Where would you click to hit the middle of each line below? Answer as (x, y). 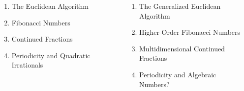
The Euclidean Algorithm (50, 6)
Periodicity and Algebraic (178, 74)
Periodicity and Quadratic (51, 55)
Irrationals (27, 65)
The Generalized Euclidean (180, 6)
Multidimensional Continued (182, 48)
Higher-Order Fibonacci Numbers (190, 32)
